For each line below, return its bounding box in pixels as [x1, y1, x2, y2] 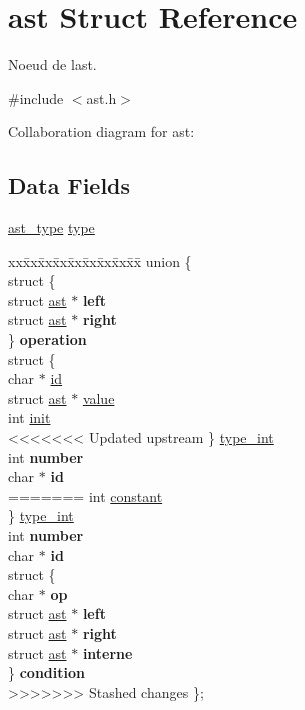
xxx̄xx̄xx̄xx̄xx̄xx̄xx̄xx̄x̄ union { [8, 250, 192, 271]
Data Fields [8, 170, 131, 201]
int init [8, 407, 51, 428]
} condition [8, 662, 85, 683]
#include [8, 87, 64, 108]
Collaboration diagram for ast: [8, 121, 195, 142]
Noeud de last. [8, 54, 97, 75]
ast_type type [8, 217, 95, 238]
